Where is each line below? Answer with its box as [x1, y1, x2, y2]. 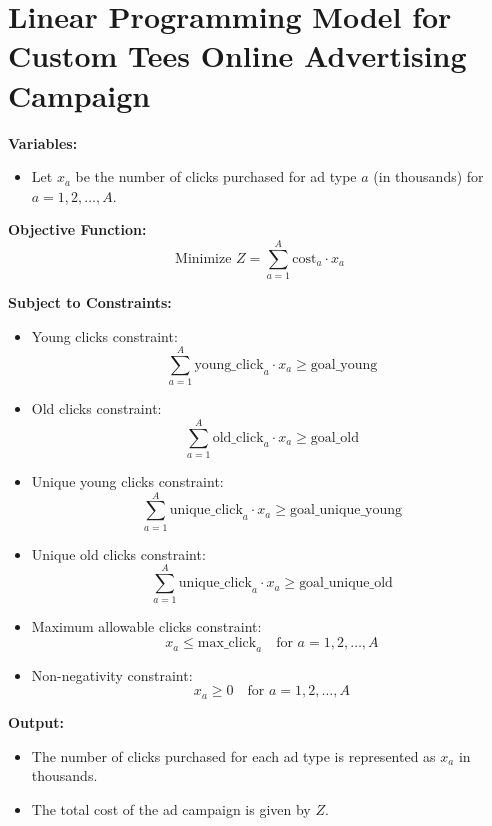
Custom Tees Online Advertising [8, 35, 467, 76]
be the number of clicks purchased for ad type [75, 166, 357, 187]
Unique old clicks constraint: [31, 543, 206, 564]
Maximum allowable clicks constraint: [31, 616, 262, 637]
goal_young [310, 357, 378, 372]
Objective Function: [8, 219, 147, 240]
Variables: [8, 132, 78, 153]
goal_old [310, 430, 360, 445]
